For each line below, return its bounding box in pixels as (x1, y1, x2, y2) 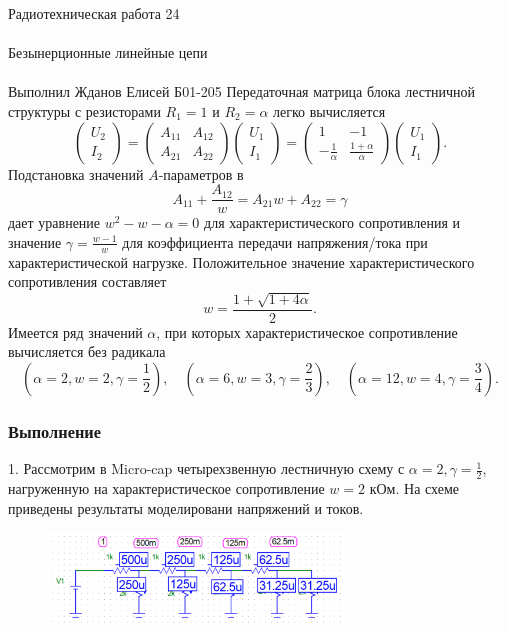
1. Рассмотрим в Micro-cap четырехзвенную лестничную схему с (8, 458, 405, 479)
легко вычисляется (273, 100, 386, 121)
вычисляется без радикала (8, 341, 166, 362)
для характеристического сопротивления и (204, 212, 461, 233)
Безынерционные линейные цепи (8, 42, 208, 63)
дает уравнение (8, 212, 101, 233)
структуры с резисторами (8, 100, 161, 121)
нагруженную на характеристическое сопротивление (8, 477, 325, 498)
